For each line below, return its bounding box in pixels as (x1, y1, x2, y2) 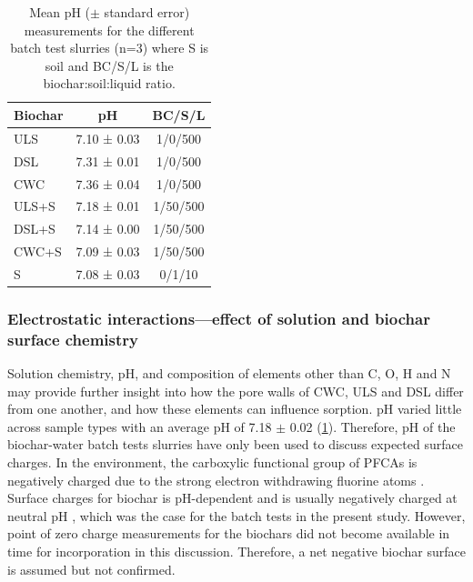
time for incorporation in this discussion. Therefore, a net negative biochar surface (7, 542, 466, 561)
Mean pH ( (29, 3, 91, 21)
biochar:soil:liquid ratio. (43, 74, 176, 93)
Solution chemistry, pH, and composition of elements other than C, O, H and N (7, 364, 451, 383)
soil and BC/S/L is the (45, 55, 174, 75)
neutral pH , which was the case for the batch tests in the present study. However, (7, 506, 466, 525)
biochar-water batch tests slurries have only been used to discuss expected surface (7, 435, 463, 454)
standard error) (104, 3, 190, 21)
